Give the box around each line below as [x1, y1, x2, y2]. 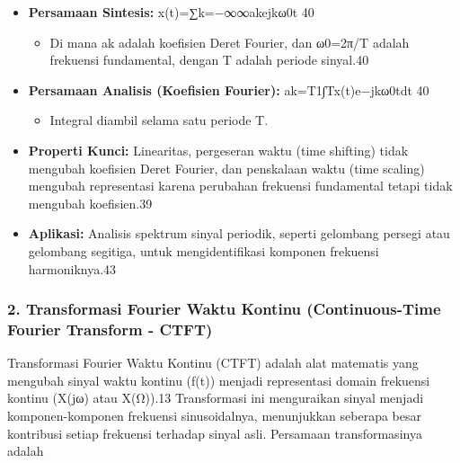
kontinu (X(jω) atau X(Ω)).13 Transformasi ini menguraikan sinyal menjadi [7, 388, 424, 407]
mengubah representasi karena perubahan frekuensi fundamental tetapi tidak [28, 176, 453, 195]
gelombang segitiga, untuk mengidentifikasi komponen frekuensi [28, 241, 379, 260]
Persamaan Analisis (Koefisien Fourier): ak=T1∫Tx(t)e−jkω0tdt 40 [28, 80, 429, 99]
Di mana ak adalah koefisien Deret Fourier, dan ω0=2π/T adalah [49, 32, 410, 51]
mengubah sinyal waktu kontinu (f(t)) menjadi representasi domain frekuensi [7, 370, 430, 389]
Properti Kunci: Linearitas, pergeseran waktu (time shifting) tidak [28, 140, 409, 159]
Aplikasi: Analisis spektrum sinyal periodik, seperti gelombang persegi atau [28, 224, 450, 243]
